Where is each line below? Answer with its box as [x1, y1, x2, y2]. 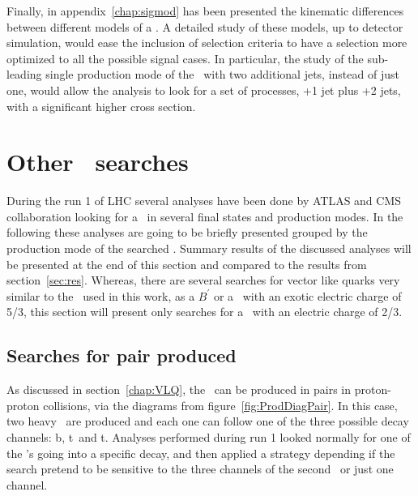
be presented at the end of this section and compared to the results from [6, 255, 367, 272]
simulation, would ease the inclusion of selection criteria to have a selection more [6, 34, 407, 51]
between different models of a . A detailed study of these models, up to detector [6, 18, 403, 35]
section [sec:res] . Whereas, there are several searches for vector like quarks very [6, 272, 400, 289]
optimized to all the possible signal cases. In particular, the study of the [6, 49, 364, 66]
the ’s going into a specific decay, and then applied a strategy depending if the [6, 444, 395, 461]
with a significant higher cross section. [6, 97, 196, 114]
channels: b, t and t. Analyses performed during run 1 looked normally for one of [6, 429, 411, 446]
